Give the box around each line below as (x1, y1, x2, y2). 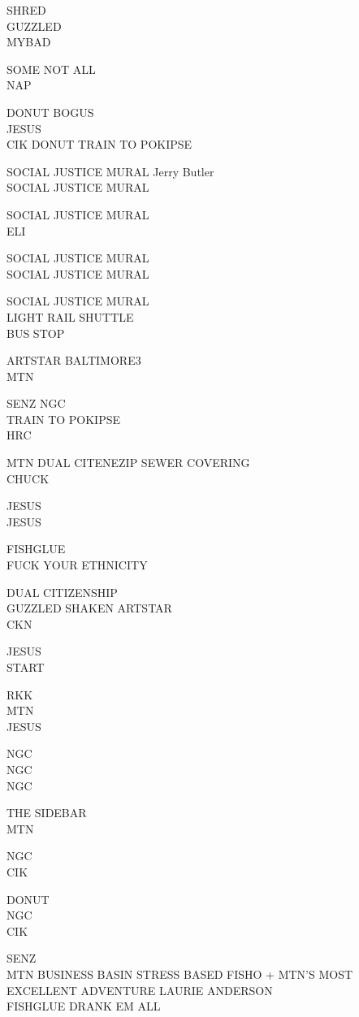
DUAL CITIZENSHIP (6, 583, 118, 600)
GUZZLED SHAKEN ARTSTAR (6, 599, 172, 617)
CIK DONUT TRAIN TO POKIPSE (6, 136, 192, 153)
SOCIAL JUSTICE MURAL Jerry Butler (6, 162, 214, 180)
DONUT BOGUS (6, 103, 94, 120)
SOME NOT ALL (6, 60, 96, 77)
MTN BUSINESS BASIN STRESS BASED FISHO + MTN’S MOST (6, 965, 353, 982)
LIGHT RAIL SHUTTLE (6, 308, 134, 325)
